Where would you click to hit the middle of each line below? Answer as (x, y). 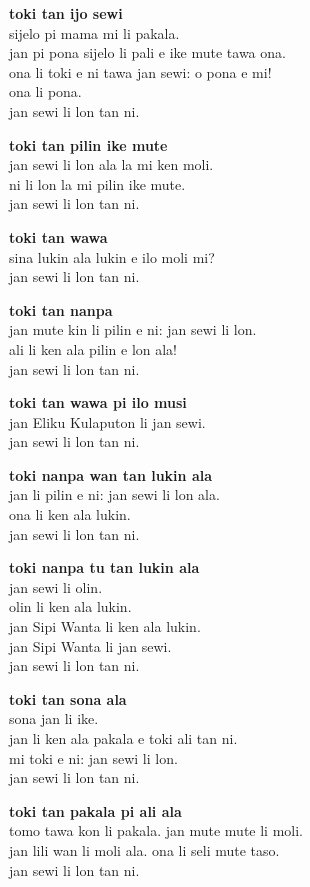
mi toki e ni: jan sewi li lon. (93, 757)
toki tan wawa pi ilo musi (98, 402)
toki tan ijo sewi (66, 13)
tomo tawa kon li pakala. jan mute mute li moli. (156, 830)
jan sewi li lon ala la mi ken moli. (111, 164)
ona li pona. (45, 91)
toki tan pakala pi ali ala (95, 810)
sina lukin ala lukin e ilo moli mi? (112, 256)
